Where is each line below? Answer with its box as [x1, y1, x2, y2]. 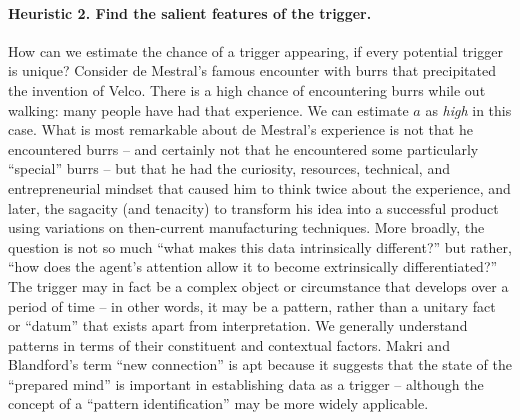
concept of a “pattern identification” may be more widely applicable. [8, 393, 429, 414]
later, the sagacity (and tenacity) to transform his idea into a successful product [8, 197, 499, 218]
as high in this [425, 99, 512, 120]
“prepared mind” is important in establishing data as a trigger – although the [8, 373, 484, 394]
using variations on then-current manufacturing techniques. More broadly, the [8, 217, 485, 238]
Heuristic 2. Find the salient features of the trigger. [8, 2, 372, 23]
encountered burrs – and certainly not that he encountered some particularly [8, 138, 479, 159]
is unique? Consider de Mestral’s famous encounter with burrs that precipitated [8, 60, 496, 81]
